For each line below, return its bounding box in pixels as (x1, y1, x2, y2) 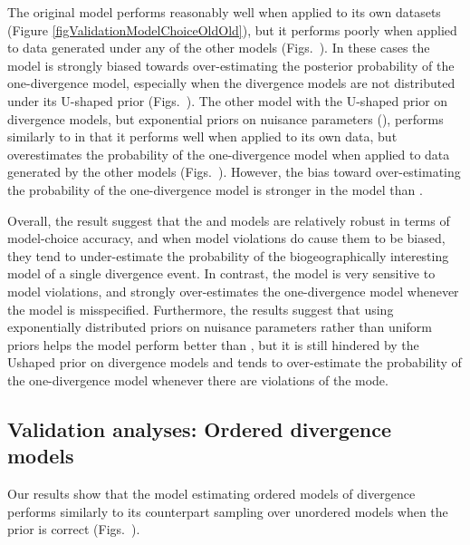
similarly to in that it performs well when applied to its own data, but (7, 127, 398, 146)
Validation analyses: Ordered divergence (7, 414, 392, 443)
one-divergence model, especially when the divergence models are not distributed (7, 73, 456, 92)
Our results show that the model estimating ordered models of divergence (7, 484, 416, 503)
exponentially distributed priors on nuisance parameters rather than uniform (7, 317, 432, 336)
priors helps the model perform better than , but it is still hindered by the (7, 335, 419, 354)
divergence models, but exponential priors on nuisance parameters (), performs (7, 109, 444, 128)
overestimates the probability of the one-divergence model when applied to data (7, 144, 450, 163)
